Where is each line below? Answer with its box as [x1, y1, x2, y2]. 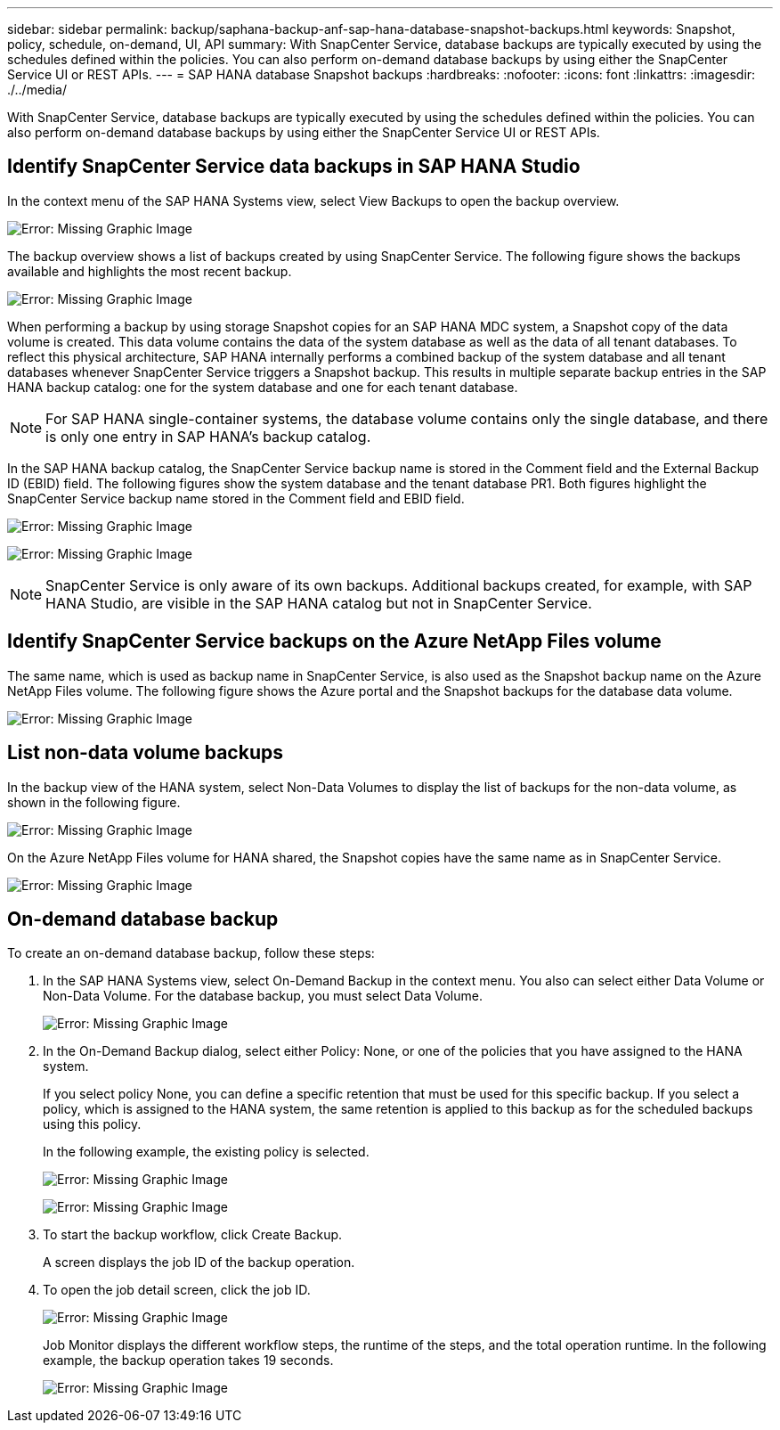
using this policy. [43, 1116, 142, 1132]
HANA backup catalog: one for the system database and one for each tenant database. [7, 379, 518, 395]
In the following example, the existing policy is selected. [43, 1144, 370, 1160]
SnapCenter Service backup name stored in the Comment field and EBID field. [7, 490, 465, 506]
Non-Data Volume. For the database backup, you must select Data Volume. [43, 988, 483, 1004]
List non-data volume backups [7, 741, 283, 764]
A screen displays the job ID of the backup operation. [43, 1254, 355, 1271]
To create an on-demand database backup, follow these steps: [7, 945, 375, 961]
